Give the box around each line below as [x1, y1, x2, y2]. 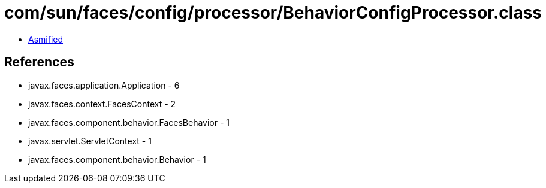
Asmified [28, 34, 64, 44]
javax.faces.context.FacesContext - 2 [28, 98, 176, 109]
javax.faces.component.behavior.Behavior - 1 [28, 154, 206, 165]
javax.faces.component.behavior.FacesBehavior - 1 [28, 117, 230, 128]
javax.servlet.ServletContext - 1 [28, 135, 152, 146]
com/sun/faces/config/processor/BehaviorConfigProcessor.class [4, 2, 542, 23]
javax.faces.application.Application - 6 [28, 80, 180, 90]
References [4, 54, 74, 70]
